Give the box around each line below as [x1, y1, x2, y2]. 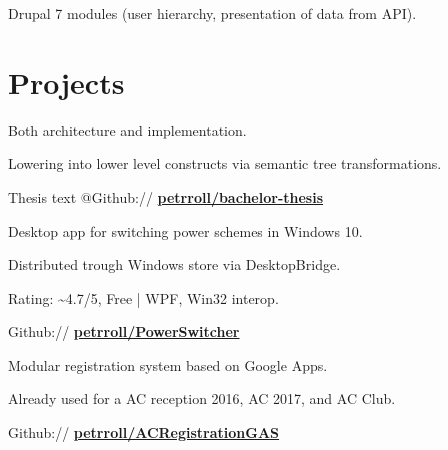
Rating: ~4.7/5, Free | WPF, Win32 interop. [8, 287, 279, 308]
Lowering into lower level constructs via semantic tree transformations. [8, 153, 442, 174]
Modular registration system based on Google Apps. [8, 354, 328, 375]
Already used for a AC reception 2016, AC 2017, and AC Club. [8, 388, 396, 409]
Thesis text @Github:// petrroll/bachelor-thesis [8, 186, 324, 207]
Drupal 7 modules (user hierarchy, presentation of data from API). [8, 3, 417, 23]
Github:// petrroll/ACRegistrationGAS [8, 422, 280, 443]
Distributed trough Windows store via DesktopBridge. [8, 254, 341, 275]
